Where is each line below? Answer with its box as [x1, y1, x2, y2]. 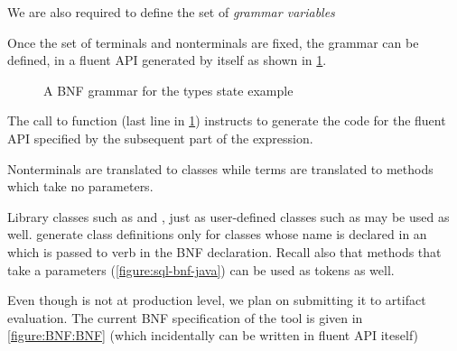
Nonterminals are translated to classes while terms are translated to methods [7, 159, 434, 178]
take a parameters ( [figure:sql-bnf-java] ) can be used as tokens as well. [7, 260, 395, 279]
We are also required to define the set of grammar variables [7, 3, 335, 21]
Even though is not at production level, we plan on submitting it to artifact [7, 291, 426, 309]
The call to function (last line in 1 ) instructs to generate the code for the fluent [7, 111, 446, 130]
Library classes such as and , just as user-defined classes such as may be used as [7, 207, 450, 226]
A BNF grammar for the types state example [43, 80, 294, 99]
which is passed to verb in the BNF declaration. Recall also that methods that [7, 242, 442, 261]
